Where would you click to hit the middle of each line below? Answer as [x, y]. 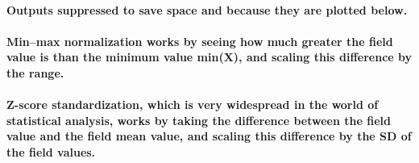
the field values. [51, 151]
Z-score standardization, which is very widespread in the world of [193, 104]
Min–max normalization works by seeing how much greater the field [200, 41]
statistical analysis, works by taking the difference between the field [199, 120]
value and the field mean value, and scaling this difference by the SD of [209, 136]
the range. [35, 72]
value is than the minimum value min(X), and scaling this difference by [209, 57]
